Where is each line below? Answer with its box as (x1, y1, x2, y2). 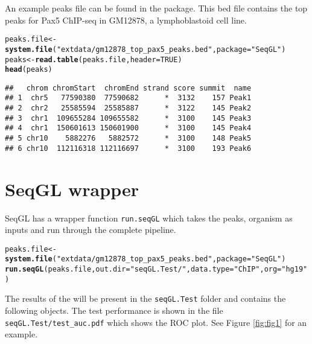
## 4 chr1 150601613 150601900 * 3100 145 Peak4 (5, 124, 252, 133)
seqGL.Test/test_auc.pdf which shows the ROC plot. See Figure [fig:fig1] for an (5, 316, 307, 328)
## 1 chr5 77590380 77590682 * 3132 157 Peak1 (5, 94, 252, 103)
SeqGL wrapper (5, 176, 139, 201)
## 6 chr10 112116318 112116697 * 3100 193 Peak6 (5, 144, 252, 153)
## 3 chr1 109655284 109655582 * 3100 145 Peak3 (5, 113, 252, 123)
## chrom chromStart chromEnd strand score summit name (5, 83, 252, 92)
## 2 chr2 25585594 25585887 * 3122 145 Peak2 (5, 104, 252, 113)
